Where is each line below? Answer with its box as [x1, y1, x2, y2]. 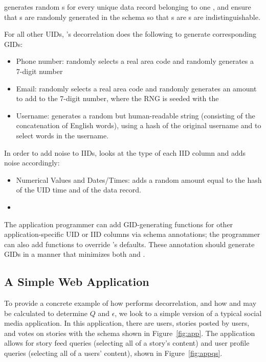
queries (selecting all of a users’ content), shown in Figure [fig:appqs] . [4, 348, 223, 358]
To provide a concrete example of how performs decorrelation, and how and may [4, 298, 257, 308]
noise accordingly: [4, 157, 60, 168]
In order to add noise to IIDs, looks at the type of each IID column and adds [4, 147, 246, 158]
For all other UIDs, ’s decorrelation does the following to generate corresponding [4, 29, 256, 39]
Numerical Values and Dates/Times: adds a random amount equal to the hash [16, 174, 262, 185]
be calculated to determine [4, 307, 87, 318]
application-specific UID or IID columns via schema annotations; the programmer [4, 229, 260, 239]
